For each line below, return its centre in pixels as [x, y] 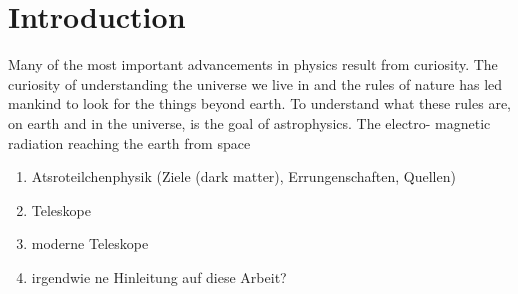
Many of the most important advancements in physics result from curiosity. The [253, 64]
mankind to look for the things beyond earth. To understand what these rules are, [259, 103]
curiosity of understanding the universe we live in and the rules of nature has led [255, 83]
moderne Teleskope [90, 243]
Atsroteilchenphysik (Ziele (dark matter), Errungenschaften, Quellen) [243, 176]
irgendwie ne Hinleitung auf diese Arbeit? [159, 276]
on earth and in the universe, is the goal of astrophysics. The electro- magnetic [249, 122]
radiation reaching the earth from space [129, 142]
